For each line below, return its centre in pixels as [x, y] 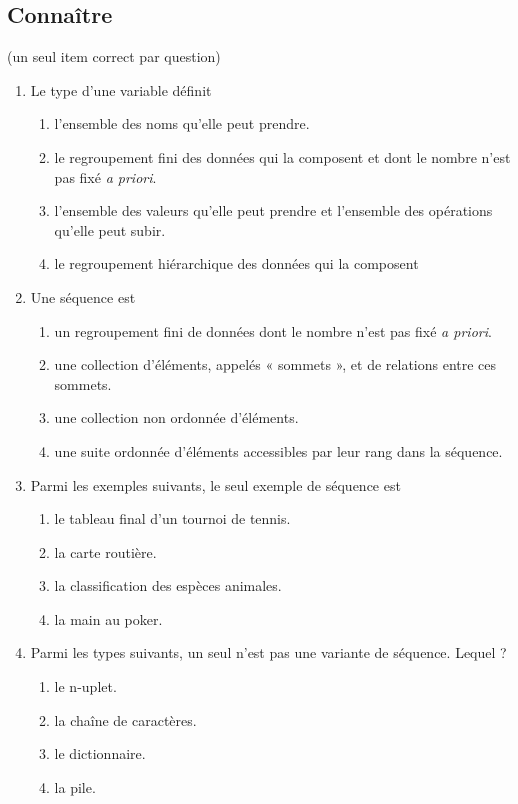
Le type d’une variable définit [121, 89]
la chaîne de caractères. [125, 719]
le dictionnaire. [100, 753]
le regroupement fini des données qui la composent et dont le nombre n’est [282, 156]
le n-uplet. [85, 686]
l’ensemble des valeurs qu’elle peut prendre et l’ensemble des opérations [273, 210]
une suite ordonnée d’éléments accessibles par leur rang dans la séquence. [278, 450]
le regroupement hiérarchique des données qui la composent [236, 263]
